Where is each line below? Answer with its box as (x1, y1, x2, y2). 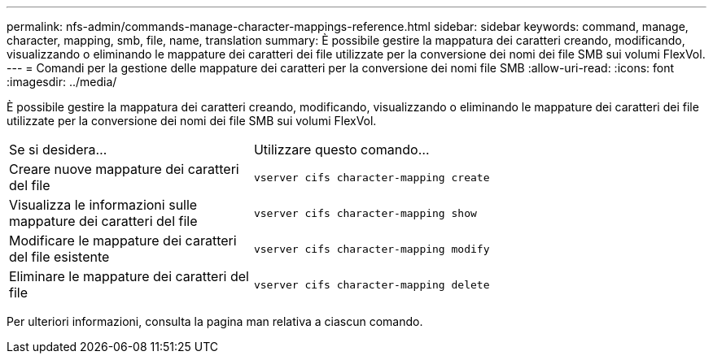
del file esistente (9, 249, 110, 265)
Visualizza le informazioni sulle (9, 197, 198, 213)
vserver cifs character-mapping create (253, 171, 490, 184)
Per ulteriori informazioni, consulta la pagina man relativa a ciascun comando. (7, 314, 423, 328)
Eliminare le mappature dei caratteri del (9, 268, 249, 284)
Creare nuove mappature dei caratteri (9, 161, 239, 177)
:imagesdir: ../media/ (7, 75, 117, 89)
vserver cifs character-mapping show (253, 206, 477, 219)
